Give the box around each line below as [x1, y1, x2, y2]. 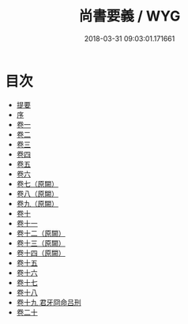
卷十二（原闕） [16, 228, 66, 238]
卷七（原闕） [16, 179, 58, 188]
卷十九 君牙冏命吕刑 [16, 297, 81, 307]
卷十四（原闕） [16, 248, 66, 258]
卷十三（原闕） [16, 238, 66, 247]
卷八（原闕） [16, 189, 58, 198]
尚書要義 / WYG [78, 7, 181, 25]
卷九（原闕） [16, 198, 58, 208]
